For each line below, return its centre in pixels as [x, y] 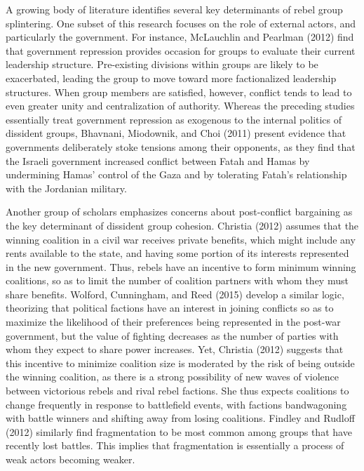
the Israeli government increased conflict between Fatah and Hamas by [158, 160]
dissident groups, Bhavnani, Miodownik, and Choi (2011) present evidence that [176, 133]
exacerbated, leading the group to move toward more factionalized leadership [171, 78]
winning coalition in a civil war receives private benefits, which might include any [181, 239]
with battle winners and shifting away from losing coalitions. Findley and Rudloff [180, 418]
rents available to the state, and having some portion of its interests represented [177, 253]
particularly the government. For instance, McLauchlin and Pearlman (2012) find [180, 37]
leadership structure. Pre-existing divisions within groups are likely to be [162, 64]
